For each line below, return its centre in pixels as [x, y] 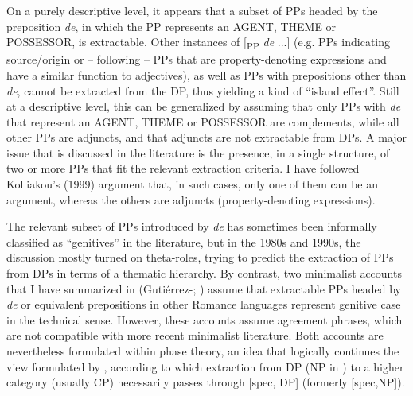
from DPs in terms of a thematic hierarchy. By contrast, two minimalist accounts [204, 273]
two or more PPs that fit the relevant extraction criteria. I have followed [183, 168]
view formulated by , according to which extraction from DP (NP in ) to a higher [205, 366]
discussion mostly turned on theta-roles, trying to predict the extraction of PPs [200, 257]
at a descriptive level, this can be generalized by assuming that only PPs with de [204, 106]
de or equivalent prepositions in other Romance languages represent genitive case [204, 304]
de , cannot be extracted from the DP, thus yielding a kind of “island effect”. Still [203, 90]
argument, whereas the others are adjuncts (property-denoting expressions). [191, 199]
